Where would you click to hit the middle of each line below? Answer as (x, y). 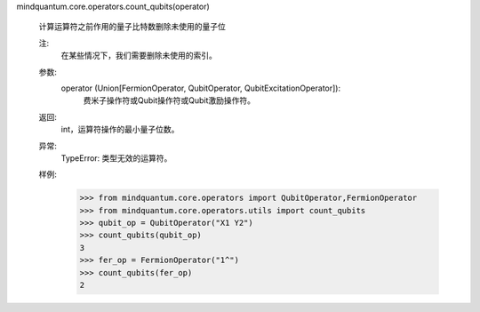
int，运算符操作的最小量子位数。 (120, 130)
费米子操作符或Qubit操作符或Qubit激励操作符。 (169, 100)
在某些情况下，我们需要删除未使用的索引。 (139, 56)
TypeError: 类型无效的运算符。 (116, 158)
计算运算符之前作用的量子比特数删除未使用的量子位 (132, 27)
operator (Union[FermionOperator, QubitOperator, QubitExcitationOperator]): (201, 88)
